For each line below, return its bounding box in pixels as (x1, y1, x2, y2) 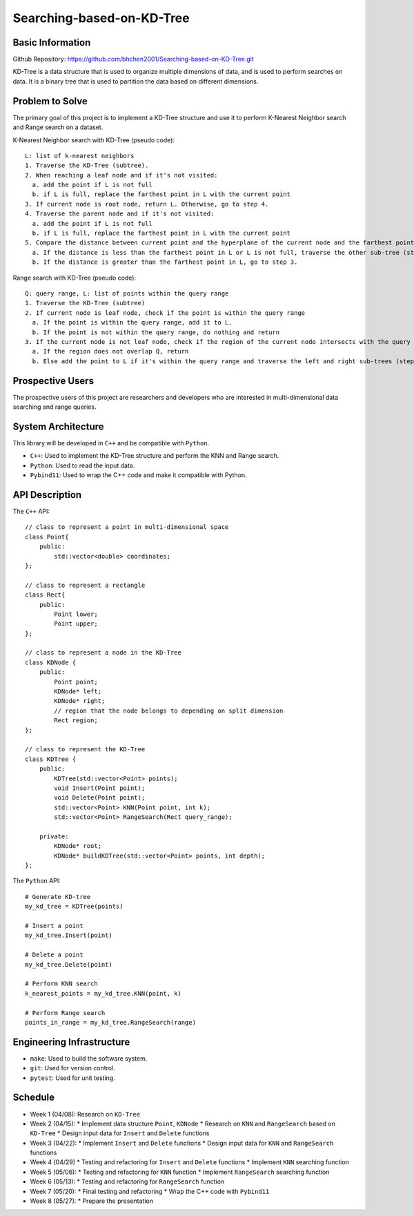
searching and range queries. (12, 403, 97, 411)
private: (39, 832, 69, 840)
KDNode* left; (54, 688, 102, 695)
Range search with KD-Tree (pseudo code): (12, 273, 137, 282)
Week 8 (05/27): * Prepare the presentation (30, 1197, 153, 1205)
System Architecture (12, 421, 104, 432)
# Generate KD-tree (25, 893, 91, 900)
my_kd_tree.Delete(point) (25, 961, 113, 968)
